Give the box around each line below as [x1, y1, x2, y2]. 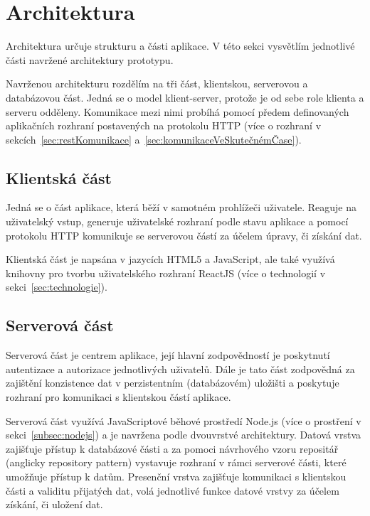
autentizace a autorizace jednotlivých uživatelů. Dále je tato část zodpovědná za [6, 361, 355, 376]
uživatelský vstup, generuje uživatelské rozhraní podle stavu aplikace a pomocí [6, 214, 349, 229]
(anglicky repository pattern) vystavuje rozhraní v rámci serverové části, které [6, 455, 347, 470]
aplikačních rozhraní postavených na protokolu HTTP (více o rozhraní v [6, 118, 322, 133]
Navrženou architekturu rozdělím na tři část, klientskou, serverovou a [6, 76, 308, 91]
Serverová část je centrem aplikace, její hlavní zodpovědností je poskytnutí [6, 348, 330, 362]
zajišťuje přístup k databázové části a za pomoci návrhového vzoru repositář [6, 441, 339, 456]
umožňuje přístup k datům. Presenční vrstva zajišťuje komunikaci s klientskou [6, 469, 347, 483]
